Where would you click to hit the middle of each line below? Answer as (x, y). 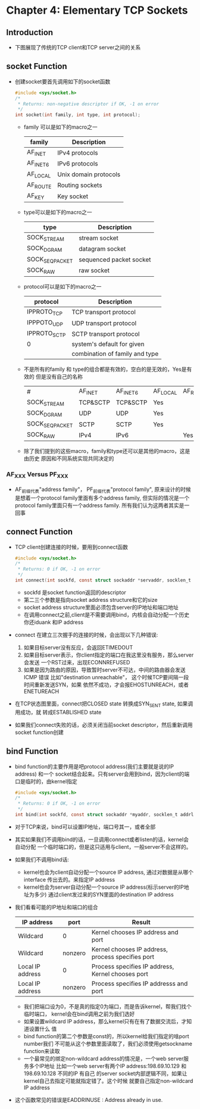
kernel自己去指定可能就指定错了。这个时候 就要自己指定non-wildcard (108, 1080)
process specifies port (123, 957)
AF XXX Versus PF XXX (37, 475)
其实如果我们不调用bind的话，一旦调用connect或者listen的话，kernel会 (102, 839)
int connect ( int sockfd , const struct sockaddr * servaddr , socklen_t (103, 580)
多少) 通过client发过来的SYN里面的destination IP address (104, 894)
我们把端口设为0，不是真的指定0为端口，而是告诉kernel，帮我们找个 (108, 1006)
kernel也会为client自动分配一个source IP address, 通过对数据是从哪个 (109, 872)
